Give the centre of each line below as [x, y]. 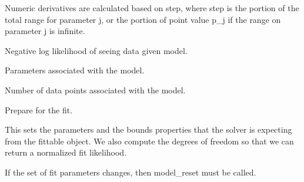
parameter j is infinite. [45, 31]
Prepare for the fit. [39, 109]
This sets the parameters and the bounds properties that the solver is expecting [148, 129]
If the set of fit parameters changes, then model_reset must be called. [131, 172]
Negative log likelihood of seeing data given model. [96, 50]
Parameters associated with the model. [75, 70]
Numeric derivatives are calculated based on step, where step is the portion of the [152, 8]
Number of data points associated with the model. [95, 90]
